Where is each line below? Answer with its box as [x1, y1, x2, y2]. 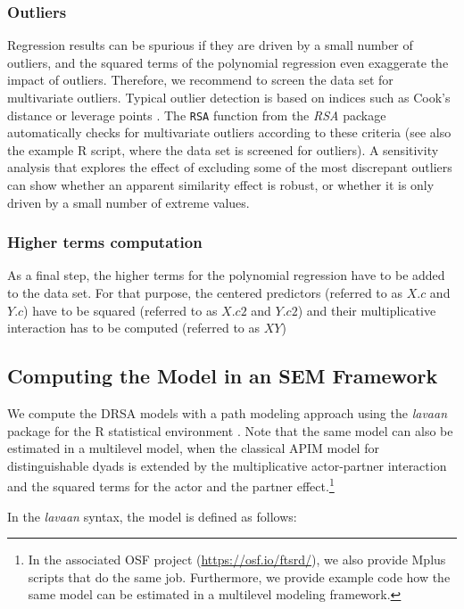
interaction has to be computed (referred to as [7, 318, 261, 337]
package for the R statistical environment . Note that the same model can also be [7, 421, 453, 440]
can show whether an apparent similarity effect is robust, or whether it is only [7, 176, 435, 194]
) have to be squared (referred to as [23, 300, 218, 319]
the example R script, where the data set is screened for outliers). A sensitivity [7, 140, 439, 159]
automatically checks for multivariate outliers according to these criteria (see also [7, 123, 452, 142]
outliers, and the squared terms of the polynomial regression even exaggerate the [7, 53, 449, 71]
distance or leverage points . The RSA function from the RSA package [7, 105, 386, 124]
